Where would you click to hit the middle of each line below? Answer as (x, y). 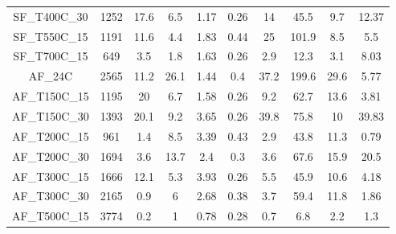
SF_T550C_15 (51, 36)
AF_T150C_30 (51, 115)
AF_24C (51, 76)
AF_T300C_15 (51, 176)
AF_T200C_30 (51, 156)
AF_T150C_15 (51, 96)
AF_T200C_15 (51, 135)
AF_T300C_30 (51, 196)
